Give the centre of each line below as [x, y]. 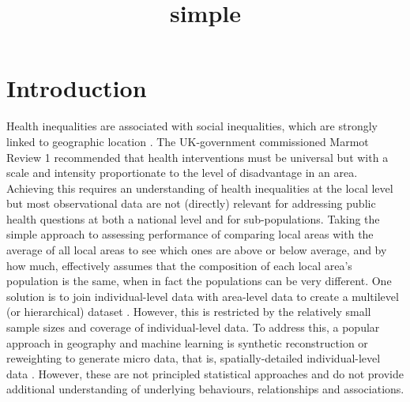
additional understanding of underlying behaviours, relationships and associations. [205, 389]
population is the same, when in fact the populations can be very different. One [199, 281]
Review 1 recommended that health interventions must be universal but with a [197, 157]
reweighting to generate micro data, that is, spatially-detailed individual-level [194, 358]
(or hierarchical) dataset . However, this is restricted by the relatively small [189, 312]
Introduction [77, 88]
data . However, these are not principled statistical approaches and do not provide [205, 373]
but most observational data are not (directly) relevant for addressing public [191, 203]
